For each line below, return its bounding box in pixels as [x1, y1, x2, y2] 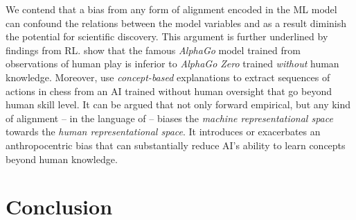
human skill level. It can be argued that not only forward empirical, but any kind [6, 97, 351, 112]
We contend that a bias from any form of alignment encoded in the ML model [6, 2, 337, 16]
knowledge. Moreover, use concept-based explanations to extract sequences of [6, 69, 330, 84]
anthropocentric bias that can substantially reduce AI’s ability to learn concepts [6, 137, 346, 152]
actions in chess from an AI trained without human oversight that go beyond [6, 83, 332, 98]
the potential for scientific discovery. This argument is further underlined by [6, 29, 328, 44]
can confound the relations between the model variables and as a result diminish [6, 15, 347, 30]
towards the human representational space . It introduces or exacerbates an [6, 124, 321, 139]
